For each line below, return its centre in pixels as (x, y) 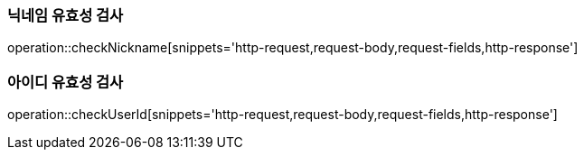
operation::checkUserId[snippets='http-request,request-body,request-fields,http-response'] (283, 115)
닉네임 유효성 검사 (66, 15)
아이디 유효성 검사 (66, 82)
